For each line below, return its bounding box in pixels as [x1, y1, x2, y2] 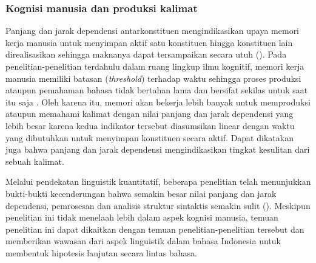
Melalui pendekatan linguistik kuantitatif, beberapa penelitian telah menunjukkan [5, 175, 311, 188]
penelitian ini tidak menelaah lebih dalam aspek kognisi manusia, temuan [5, 211, 278, 224]
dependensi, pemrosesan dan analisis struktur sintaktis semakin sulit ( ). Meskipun [5, 199, 311, 211]
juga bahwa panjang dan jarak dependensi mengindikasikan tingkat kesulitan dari [5, 143, 310, 156]
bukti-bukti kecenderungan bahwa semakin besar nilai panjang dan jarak [5, 187, 277, 199]
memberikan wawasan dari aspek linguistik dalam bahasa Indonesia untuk [5, 235, 281, 247]
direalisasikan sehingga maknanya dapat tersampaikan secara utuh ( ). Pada [5, 48, 287, 61]
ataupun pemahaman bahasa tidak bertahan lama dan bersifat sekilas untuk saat [5, 84, 308, 96]
